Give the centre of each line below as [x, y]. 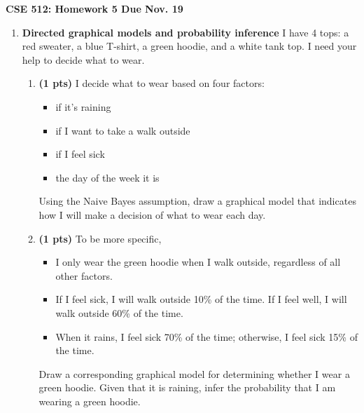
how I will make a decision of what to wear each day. [152, 214]
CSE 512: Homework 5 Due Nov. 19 [94, 8]
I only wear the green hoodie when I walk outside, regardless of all [198, 262]
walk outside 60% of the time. [119, 312]
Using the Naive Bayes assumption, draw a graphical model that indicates [197, 201]
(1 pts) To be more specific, [100, 238]
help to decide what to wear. [83, 59]
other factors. [84, 275]
